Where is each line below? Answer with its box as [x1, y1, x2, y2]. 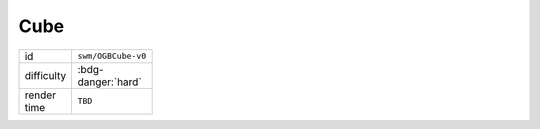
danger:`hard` [77, 75, 142, 89]
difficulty [24, 68, 67, 82]
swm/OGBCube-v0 [77, 51, 147, 62]
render [24, 88, 57, 102]
